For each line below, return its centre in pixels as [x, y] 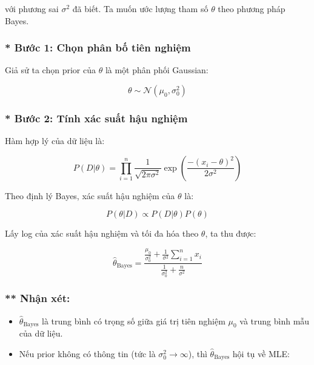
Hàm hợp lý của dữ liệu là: [55, 141]
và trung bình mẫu [275, 321]
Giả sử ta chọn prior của [50, 70]
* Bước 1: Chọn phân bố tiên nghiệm [98, 48]
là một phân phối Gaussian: [157, 70]
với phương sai [32, 8]
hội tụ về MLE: [261, 354]
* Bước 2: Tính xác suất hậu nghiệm [96, 118]
